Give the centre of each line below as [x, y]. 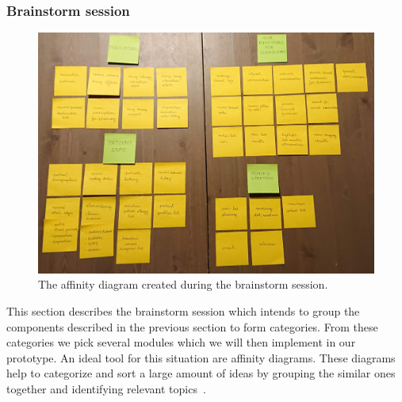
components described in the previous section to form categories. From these [192, 326]
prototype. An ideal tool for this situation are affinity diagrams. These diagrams [201, 357]
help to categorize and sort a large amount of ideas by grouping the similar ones [201, 373]
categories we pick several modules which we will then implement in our [181, 342]
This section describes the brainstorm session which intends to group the [183, 310]
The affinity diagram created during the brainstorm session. [183, 284]
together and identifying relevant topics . [106, 388]
